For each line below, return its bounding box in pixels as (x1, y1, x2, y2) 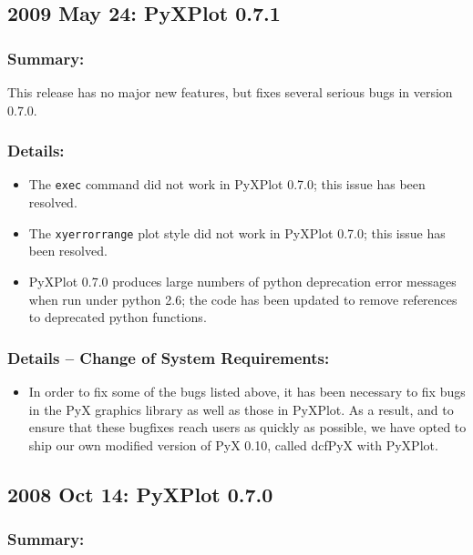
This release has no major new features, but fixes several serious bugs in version (7, 83, 453, 101)
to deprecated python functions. (28, 308, 207, 327)
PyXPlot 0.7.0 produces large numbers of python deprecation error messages (28, 271, 457, 290)
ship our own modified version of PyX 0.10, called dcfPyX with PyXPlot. (28, 435, 438, 454)
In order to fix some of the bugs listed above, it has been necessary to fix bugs (28, 381, 466, 400)
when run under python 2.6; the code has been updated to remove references (28, 289, 458, 308)
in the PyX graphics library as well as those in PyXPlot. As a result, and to (28, 399, 454, 419)
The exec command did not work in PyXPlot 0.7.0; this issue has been (28, 175, 426, 194)
